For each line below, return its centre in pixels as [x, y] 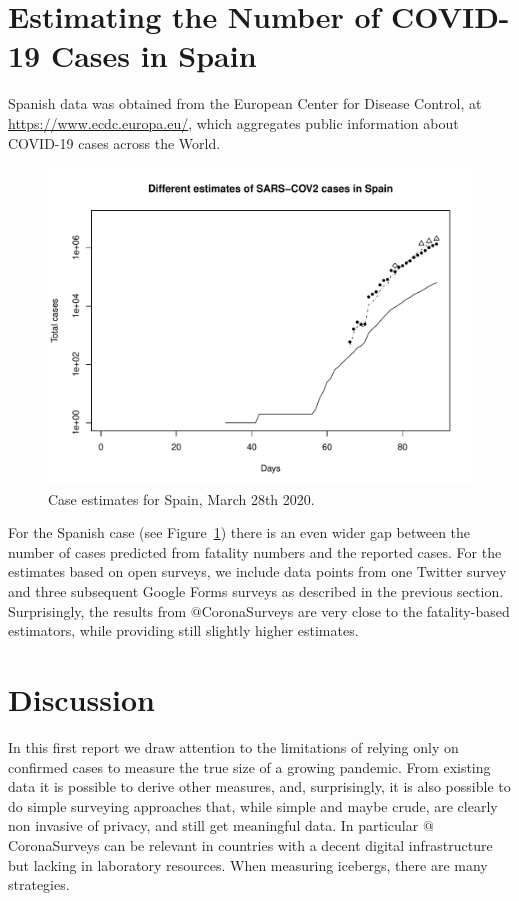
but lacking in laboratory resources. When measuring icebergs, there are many [248, 864]
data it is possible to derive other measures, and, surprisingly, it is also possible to [259, 786]
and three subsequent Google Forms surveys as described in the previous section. [256, 591]
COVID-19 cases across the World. [114, 142]
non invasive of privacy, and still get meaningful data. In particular [213, 825]
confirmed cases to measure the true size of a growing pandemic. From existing [249, 766]
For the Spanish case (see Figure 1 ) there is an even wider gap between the [239, 532]
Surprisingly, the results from [97, 610]
